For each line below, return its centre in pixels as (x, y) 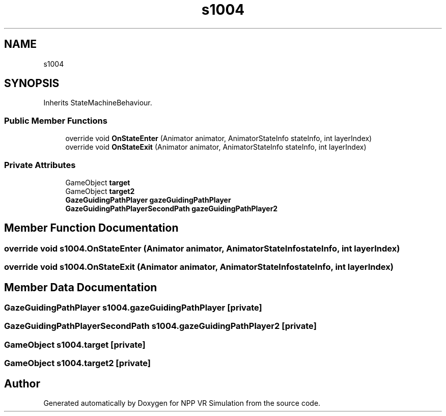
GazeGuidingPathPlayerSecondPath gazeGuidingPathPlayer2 (172, 208)
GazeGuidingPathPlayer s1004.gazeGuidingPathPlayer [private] (133, 308)
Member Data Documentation (81, 287)
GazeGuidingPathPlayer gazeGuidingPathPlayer (148, 200)
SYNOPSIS (32, 84)
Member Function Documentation (91, 228)
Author (22, 383)
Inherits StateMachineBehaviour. (98, 103)
